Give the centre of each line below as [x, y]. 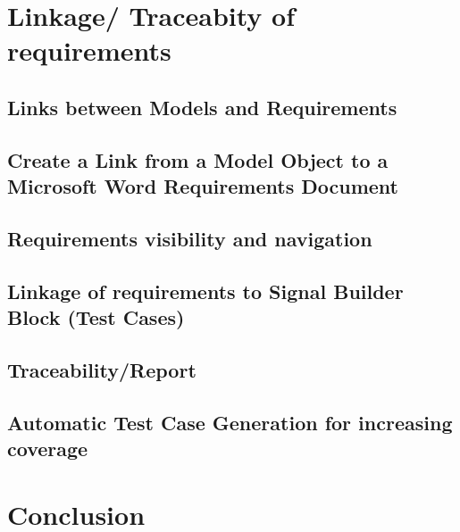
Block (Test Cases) [96, 317]
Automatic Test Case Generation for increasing [230, 422]
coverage [48, 449]
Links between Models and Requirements [202, 107]
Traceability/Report [102, 369]
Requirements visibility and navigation [190, 238]
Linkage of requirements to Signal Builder [205, 291]
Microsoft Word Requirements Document [203, 186]
